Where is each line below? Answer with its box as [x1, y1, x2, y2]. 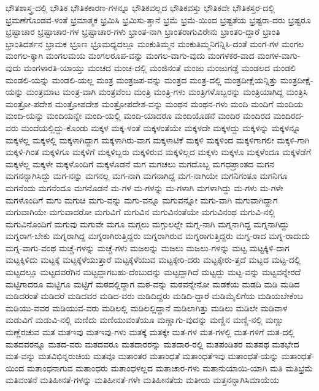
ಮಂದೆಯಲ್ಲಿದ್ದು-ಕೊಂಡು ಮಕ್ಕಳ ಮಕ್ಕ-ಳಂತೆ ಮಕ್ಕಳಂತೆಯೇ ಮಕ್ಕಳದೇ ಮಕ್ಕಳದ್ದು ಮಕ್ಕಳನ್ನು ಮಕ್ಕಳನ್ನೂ [21, 121, 301, 134]
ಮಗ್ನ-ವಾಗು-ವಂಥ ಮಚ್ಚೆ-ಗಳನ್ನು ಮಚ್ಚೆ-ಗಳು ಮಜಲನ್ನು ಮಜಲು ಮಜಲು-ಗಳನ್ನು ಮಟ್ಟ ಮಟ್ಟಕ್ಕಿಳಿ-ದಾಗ [6, 241, 290, 254]
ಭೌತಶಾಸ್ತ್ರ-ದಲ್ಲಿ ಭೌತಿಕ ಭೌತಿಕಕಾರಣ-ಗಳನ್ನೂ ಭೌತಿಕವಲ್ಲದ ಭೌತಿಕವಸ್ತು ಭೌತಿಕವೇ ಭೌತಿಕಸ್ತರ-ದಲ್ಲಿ [6, 1, 275, 13]
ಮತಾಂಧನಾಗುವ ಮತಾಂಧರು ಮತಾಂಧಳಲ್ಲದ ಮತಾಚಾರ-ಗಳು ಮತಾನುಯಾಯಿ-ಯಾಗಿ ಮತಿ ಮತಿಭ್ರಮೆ [26, 361, 313, 374]
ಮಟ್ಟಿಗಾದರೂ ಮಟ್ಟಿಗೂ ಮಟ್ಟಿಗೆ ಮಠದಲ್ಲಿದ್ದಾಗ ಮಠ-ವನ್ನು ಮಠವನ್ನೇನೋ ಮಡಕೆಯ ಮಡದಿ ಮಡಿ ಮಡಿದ [6, 277, 300, 290]
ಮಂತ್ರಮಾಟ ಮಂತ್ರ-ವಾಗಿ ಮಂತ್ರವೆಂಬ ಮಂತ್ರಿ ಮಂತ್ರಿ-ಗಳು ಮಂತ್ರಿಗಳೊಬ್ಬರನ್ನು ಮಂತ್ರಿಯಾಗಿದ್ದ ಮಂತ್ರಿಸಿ [26, 85, 308, 98]
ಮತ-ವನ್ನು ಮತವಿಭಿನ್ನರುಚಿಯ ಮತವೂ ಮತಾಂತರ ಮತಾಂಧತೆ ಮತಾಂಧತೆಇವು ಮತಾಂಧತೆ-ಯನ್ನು [6, 349, 279, 362]
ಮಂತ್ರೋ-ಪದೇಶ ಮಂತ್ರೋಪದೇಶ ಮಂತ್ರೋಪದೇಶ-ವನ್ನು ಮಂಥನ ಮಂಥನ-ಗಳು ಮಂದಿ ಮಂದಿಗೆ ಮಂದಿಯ [6, 97, 303, 110]
